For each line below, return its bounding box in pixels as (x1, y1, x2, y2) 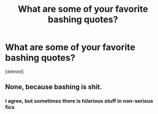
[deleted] (5, 68, 24, 75)
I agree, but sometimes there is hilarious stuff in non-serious (5, 98, 154, 105)
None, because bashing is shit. (5, 83, 102, 91)
